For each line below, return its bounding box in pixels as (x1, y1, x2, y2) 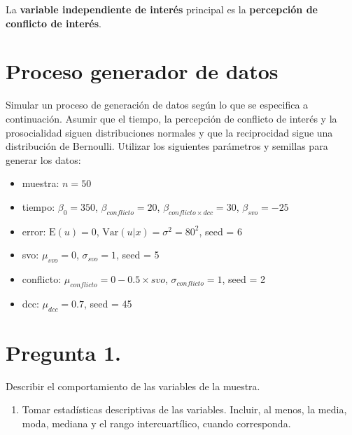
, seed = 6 (199, 223, 242, 238)
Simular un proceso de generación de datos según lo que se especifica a (6, 97, 309, 112)
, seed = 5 (116, 247, 160, 262)
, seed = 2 (222, 272, 266, 286)
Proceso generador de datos (6, 57, 279, 85)
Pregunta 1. (6, 338, 121, 366)
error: (22, 223, 46, 238)
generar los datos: (6, 152, 81, 167)
